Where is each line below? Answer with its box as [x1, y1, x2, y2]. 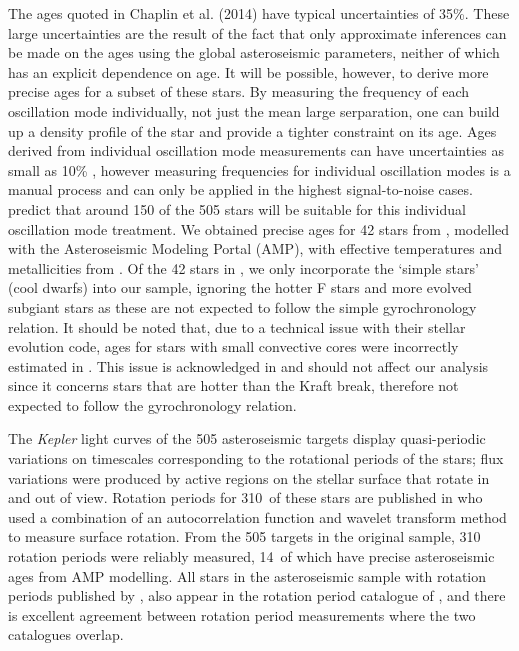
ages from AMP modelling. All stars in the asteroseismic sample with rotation [8, 565, 487, 586]
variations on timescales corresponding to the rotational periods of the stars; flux [8, 448, 504, 469]
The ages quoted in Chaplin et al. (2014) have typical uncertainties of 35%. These [8, 3, 510, 23]
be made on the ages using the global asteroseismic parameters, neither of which [8, 42, 500, 63]
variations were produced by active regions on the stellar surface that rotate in [8, 467, 490, 488]
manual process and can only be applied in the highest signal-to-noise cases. [8, 179, 473, 200]
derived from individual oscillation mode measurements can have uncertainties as [8, 140, 504, 161]
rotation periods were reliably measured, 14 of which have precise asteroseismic [8, 546, 495, 567]
